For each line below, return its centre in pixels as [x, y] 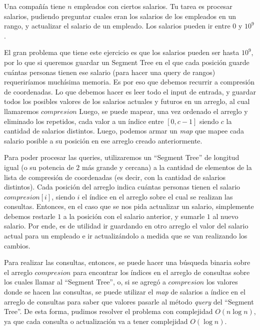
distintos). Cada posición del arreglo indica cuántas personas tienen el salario [122, 187]
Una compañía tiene [35, 6]
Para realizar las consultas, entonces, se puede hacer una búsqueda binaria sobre [127, 262]
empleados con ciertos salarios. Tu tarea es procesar [153, 6]
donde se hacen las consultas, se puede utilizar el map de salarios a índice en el [125, 292]
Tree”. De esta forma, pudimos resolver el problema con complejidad [108, 311]
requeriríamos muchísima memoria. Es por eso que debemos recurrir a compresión [129, 82]
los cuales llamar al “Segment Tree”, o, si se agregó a [85, 282]
